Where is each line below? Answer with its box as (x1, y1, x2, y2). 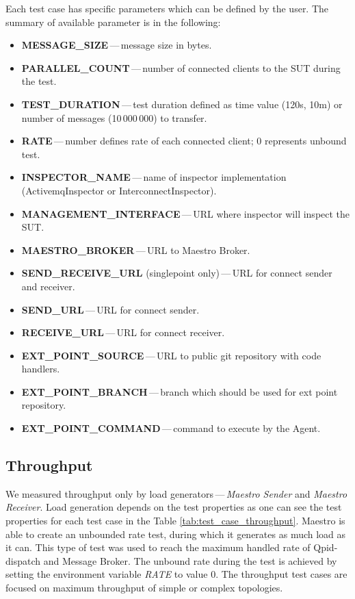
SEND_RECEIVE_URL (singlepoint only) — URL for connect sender (21, 266, 332, 280)
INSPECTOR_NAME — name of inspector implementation (21, 170, 287, 184)
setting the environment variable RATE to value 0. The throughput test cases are (5, 567, 347, 581)
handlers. (21, 361, 60, 376)
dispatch (5, 553, 41, 568)
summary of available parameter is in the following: (5, 14, 221, 29)
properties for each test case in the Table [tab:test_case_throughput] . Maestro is (5, 513, 345, 528)
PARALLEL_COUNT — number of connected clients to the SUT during (21, 60, 341, 75)
